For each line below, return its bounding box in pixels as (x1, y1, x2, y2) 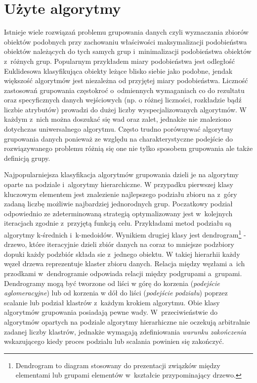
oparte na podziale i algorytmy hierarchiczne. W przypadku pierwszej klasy (4, 179, 233, 190)
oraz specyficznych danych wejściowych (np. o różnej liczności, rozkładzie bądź (4, 95, 242, 105)
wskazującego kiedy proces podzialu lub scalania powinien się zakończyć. (4, 336, 224, 346)
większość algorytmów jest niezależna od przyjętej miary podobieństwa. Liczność (4, 75, 248, 86)
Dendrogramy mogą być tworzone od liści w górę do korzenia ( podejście (4, 278, 220, 288)
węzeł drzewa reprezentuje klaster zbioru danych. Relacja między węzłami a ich (4, 258, 245, 269)
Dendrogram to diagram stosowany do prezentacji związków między (15, 360, 220, 370)
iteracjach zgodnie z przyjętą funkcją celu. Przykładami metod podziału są (4, 218, 232, 228)
